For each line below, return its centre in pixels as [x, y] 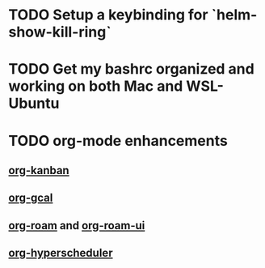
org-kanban [39, 170]
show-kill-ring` [60, 32]
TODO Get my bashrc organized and [131, 69]
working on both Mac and [96, 86]
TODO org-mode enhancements [118, 140]
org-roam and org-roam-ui [77, 225]
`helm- [234, 15]
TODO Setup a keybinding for [108, 15]
